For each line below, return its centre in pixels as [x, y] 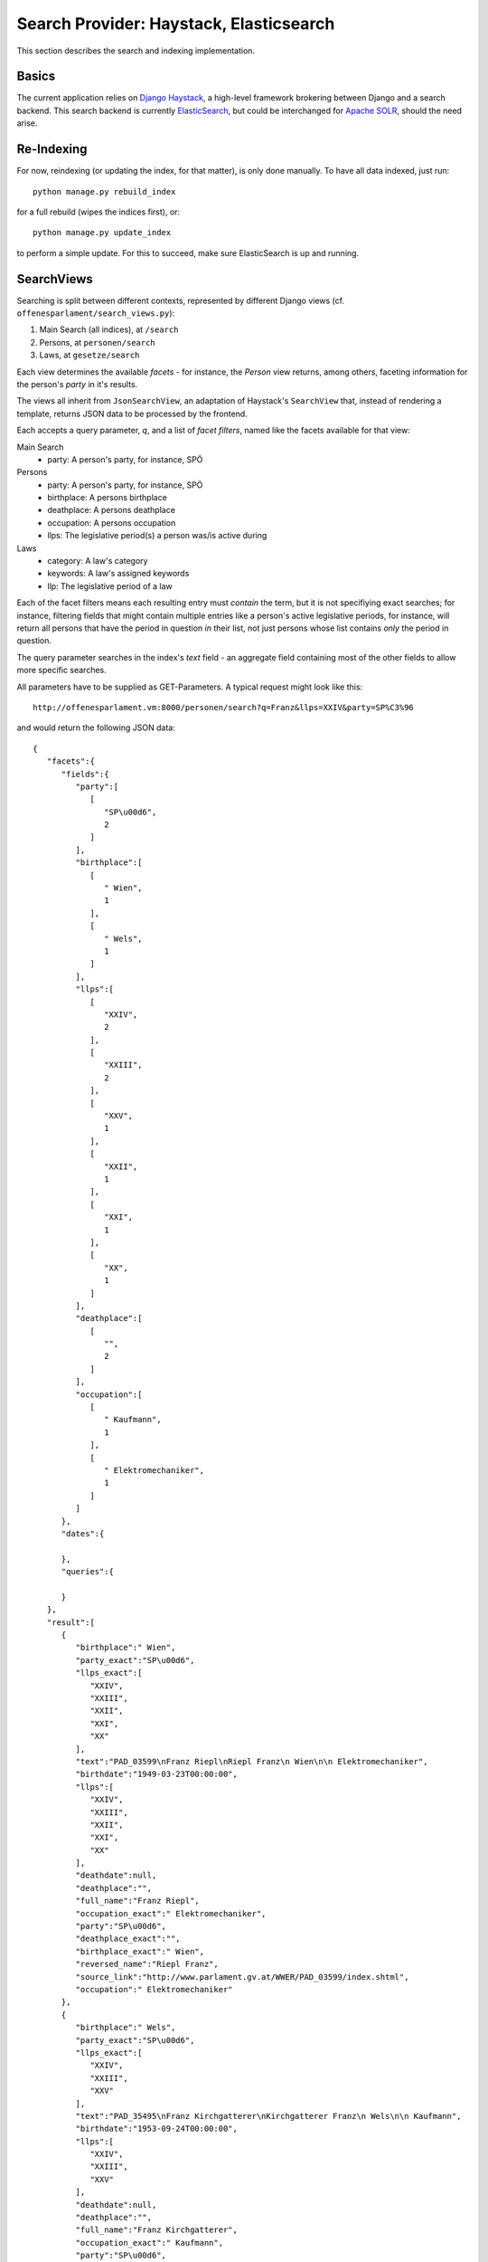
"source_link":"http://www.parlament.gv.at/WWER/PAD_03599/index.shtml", [242, 1977]
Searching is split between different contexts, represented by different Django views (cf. [181, 300]
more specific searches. [62, 670]
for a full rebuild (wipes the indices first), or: [99, 212]
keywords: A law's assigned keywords [118, 574]
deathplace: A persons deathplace [112, 510]
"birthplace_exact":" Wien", [140, 1951]
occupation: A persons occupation [112, 523]
